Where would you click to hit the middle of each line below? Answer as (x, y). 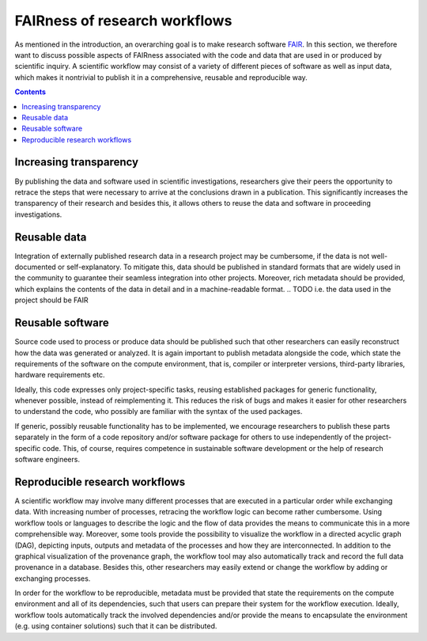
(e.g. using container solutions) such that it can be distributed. (116, 626)
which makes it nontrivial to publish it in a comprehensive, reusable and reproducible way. (161, 77)
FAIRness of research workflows (123, 21)
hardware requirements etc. (60, 375)
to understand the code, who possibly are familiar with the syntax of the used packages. (159, 412)
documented (36, 267)
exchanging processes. (53, 578)
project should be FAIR (51, 300)
